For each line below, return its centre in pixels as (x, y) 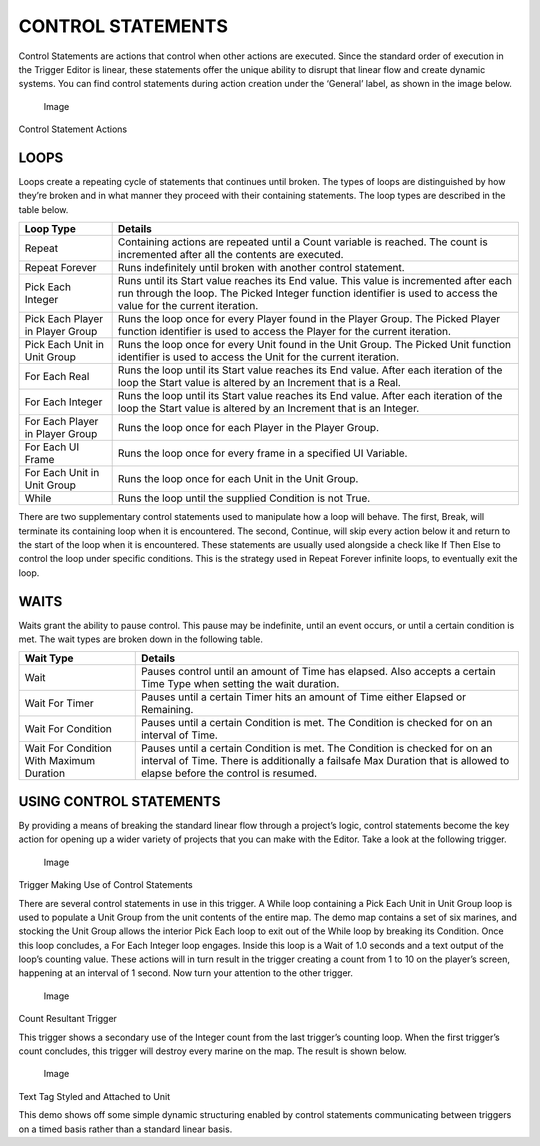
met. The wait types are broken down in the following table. (141, 639)
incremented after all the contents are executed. (230, 255)
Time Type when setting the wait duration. (240, 684)
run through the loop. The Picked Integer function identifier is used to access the (308, 293)
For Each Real (57, 377)
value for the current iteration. (188, 306)
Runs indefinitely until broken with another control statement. (261, 268)
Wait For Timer (59, 703)
